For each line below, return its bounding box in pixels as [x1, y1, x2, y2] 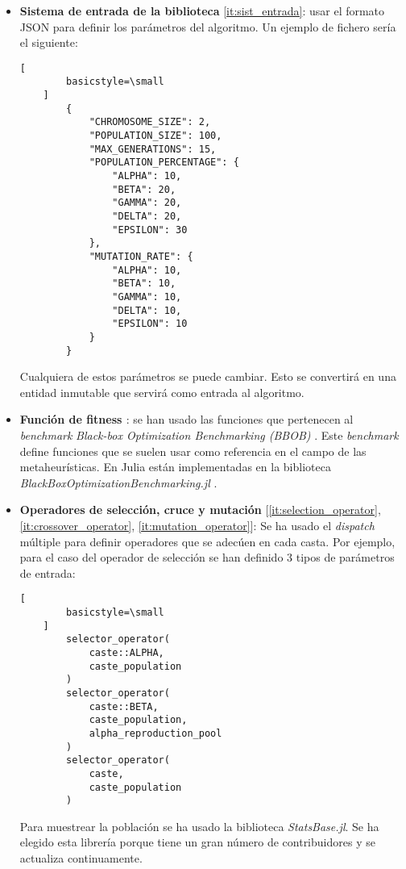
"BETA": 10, [112, 278, 176, 290]
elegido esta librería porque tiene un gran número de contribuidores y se [19, 833, 375, 850]
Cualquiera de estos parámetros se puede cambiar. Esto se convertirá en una [19, 368, 396, 385]
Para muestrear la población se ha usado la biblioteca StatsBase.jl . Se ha [19, 817, 379, 834]
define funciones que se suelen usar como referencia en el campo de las [19, 442, 367, 459]
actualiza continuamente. [19, 850, 143, 867]
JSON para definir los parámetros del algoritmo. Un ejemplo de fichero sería [19, 18, 396, 35]
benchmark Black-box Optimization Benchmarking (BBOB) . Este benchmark [19, 427, 399, 443]
